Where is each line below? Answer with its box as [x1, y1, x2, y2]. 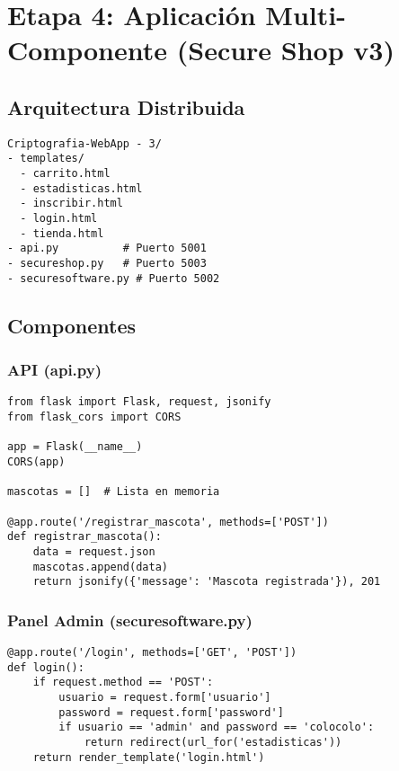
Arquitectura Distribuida [7, 93, 245, 120]
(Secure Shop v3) [176, 31, 395, 68]
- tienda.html [20, 226, 104, 240]
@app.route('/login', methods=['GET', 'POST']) [7, 646, 297, 660]
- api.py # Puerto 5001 [7, 242, 207, 255]
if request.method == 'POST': [32, 676, 214, 689]
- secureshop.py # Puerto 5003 [7, 257, 207, 270]
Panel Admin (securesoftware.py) [7, 608, 253, 631]
